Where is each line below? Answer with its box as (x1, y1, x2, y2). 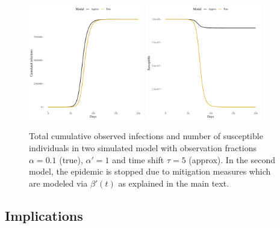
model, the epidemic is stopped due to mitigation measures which (29, 165, 271, 178)
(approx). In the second (188, 153, 275, 166)
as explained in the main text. (118, 176, 229, 189)
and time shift (112, 153, 164, 166)
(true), (59, 153, 83, 166)
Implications (5, 206, 83, 224)
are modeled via (29, 176, 88, 189)
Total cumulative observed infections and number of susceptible (29, 130, 263, 142)
